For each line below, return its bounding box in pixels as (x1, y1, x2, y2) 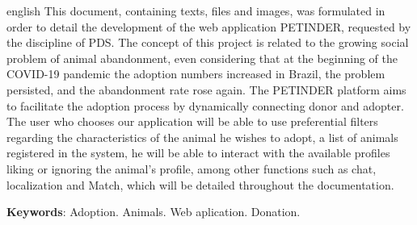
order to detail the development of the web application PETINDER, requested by (6, 18, 411, 35)
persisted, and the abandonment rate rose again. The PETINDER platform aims (6, 81, 406, 98)
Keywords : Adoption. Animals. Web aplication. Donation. (6, 203, 301, 220)
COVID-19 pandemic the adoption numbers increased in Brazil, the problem (6, 65, 385, 82)
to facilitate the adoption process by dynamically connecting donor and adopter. (6, 97, 404, 114)
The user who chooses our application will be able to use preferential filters (6, 113, 378, 130)
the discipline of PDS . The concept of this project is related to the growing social (6, 34, 409, 51)
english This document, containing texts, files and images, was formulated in (6, 2, 385, 19)
